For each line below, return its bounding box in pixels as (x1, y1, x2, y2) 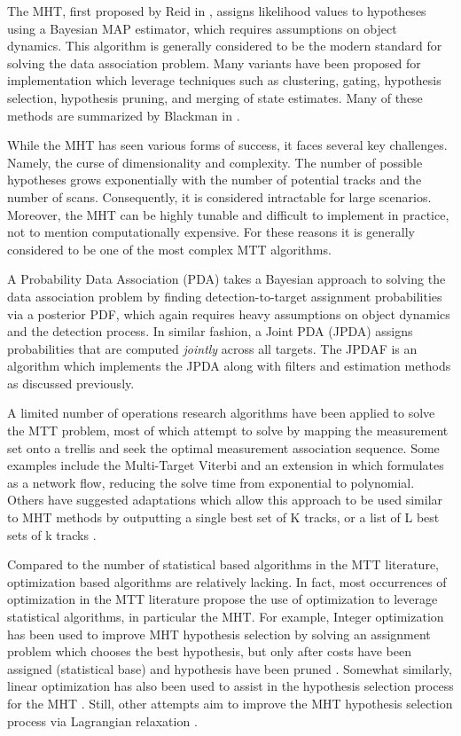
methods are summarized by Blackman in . (7, 106, 240, 124)
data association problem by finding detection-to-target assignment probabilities (7, 286, 442, 305)
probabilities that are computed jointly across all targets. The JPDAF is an (7, 339, 418, 357)
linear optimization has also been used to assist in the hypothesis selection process (7, 677, 454, 695)
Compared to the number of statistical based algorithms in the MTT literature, (7, 555, 440, 574)
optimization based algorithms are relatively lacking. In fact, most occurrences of (7, 572, 447, 591)
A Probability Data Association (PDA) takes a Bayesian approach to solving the (7, 270, 446, 288)
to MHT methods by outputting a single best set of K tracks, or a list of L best (7, 508, 440, 527)
